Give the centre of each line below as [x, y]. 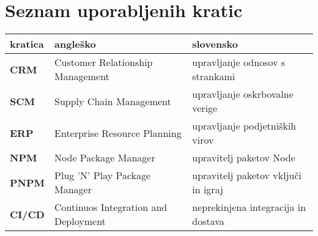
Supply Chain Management [113, 101]
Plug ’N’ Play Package [103, 175]
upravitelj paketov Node [244, 158]
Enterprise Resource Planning [118, 133]
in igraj [208, 190]
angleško [75, 44]
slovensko [215, 44]
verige [205, 108]
